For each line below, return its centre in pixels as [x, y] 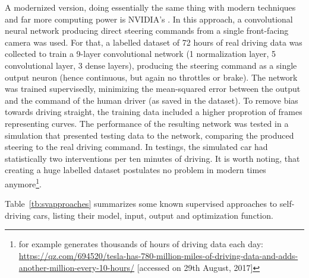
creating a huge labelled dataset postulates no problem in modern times [135, 170]
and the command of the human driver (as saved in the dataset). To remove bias [152, 100]
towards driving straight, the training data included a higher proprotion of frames [154, 112]
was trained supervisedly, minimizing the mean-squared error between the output [153, 89]
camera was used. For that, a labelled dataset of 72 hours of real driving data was [154, 42]
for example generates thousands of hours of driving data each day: [141, 244]
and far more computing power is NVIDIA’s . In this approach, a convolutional [149, 19]
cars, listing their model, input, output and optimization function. [153, 215]
